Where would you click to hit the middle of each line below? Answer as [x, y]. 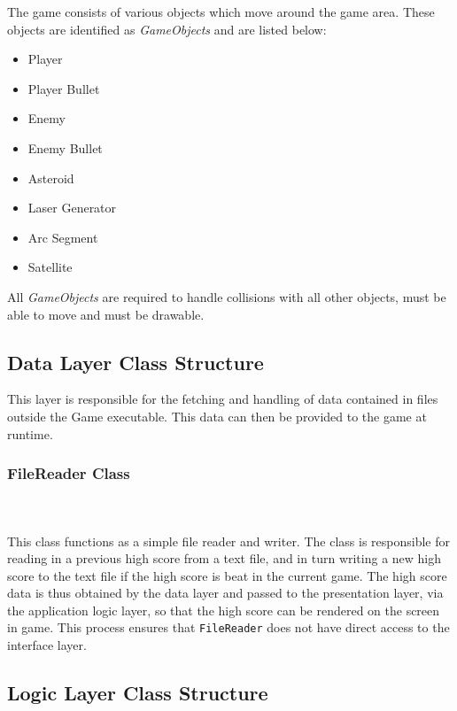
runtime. [30, 433]
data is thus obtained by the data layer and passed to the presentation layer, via [225, 593]
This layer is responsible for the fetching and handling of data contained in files [223, 399]
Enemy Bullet [65, 147]
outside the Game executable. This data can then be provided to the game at [217, 416]
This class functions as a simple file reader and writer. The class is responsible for [228, 541]
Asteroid [51, 178]
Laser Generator [72, 208]
